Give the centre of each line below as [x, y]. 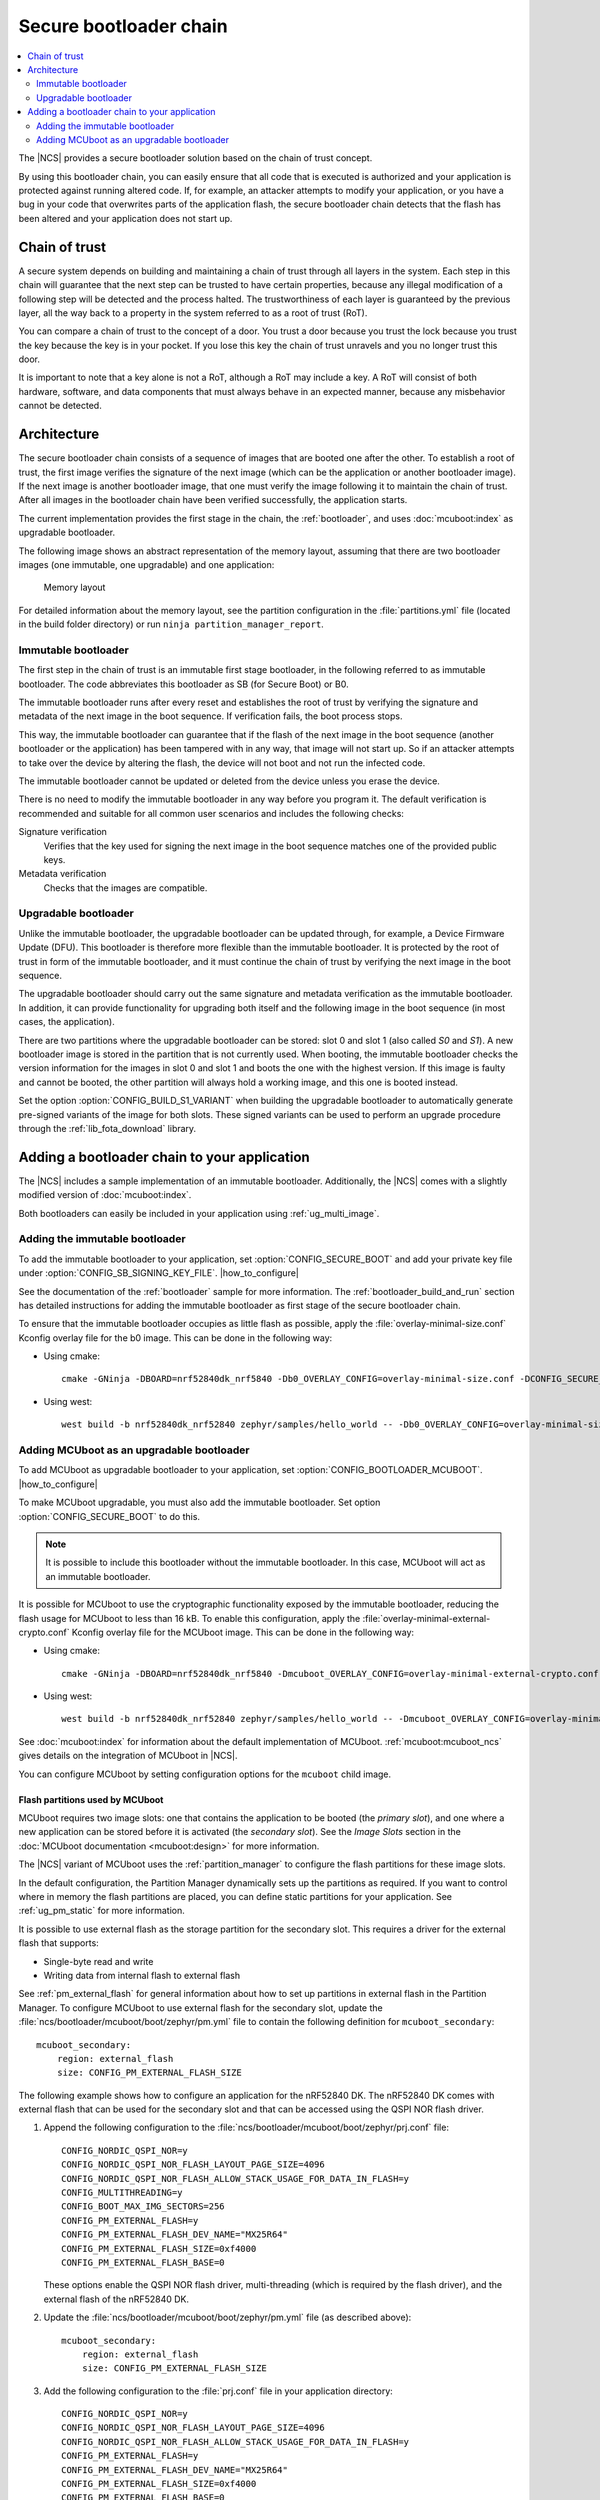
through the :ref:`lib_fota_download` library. [107, 1128]
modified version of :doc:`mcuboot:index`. [105, 1195]
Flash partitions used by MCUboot [91, 1799]
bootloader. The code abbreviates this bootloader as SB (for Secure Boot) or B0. [183, 684]
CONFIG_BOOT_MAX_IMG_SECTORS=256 [143, 2206]
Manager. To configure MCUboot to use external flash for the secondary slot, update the [201, 2007]
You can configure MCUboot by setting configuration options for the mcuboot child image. [205, 1774]
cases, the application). [66, 1022]
